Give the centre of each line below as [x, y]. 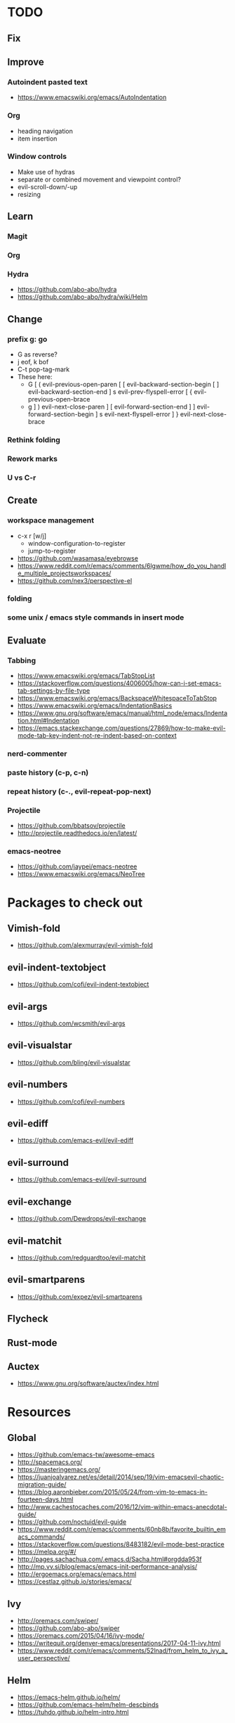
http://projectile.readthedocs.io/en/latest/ [77, 833]
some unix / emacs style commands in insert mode [96, 617]
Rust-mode [32, 1343]
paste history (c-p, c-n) [48, 772]
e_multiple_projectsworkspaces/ [64, 573]
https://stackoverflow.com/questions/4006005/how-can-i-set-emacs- [119, 684]
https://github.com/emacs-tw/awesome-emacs [86, 1455]
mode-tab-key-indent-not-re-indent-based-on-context [97, 736]
